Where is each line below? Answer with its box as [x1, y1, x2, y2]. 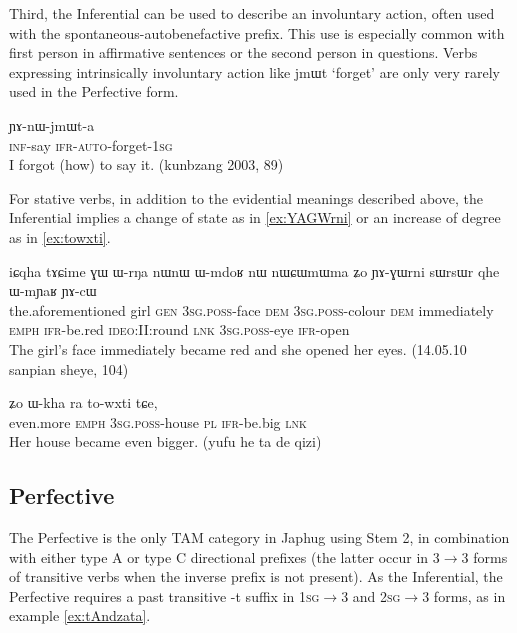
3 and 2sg [341, 585, 401, 606]
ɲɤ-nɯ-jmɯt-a [9, 114, 95, 135]
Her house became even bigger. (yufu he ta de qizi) [9, 431, 322, 452]
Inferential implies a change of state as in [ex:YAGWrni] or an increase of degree [9, 207, 501, 228]
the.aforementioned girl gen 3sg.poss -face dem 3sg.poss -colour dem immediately [9, 299, 494, 320]
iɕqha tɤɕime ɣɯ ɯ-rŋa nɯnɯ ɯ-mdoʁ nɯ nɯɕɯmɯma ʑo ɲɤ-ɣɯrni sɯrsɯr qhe [9, 260, 500, 281]
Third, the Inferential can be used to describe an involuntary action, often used [9, 3, 495, 23]
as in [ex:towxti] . [9, 226, 111, 247]
